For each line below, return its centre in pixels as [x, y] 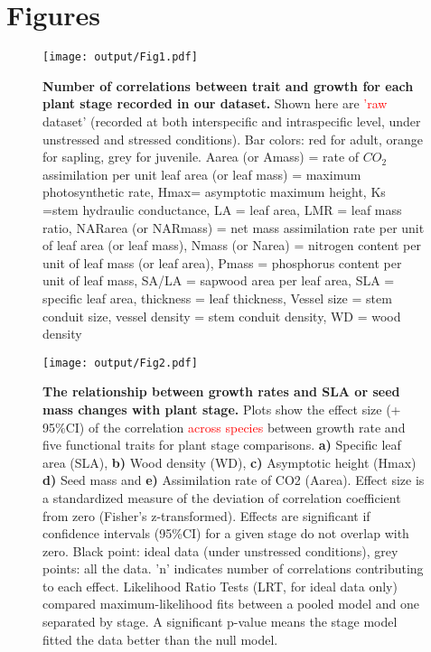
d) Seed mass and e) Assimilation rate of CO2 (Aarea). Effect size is [234, 480]
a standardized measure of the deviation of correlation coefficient [222, 497]
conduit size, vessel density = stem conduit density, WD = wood [222, 316]
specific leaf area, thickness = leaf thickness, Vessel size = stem [217, 298]
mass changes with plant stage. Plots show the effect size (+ [222, 409]
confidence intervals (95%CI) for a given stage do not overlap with [226, 533]
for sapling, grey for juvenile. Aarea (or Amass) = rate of [201, 157]
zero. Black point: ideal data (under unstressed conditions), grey [220, 550]
